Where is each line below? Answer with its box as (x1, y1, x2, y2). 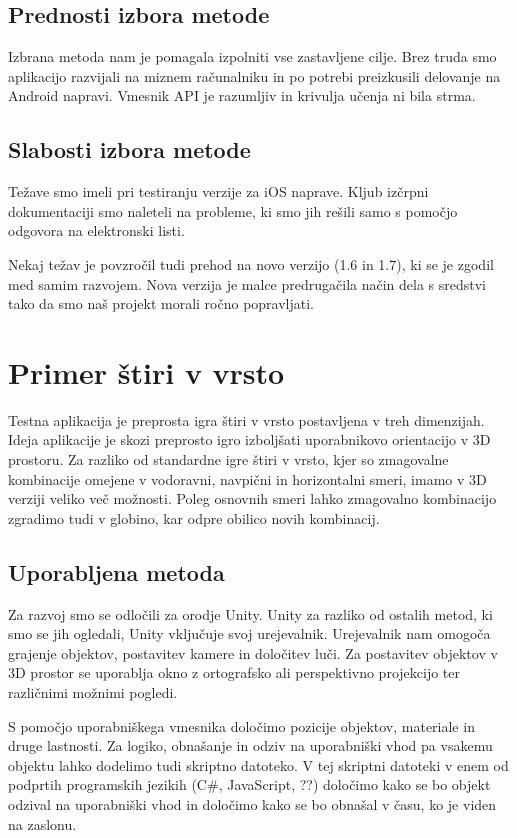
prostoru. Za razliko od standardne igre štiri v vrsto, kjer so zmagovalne (8, 449, 449, 470)
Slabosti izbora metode (8, 134, 251, 165)
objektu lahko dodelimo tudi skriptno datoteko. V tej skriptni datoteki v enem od (8, 754, 509, 775)
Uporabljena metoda (8, 556, 225, 587)
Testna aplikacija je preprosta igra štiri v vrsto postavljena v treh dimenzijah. (8, 409, 485, 430)
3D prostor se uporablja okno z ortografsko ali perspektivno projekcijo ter (8, 662, 460, 683)
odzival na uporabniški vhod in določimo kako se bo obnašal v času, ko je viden (8, 793, 497, 814)
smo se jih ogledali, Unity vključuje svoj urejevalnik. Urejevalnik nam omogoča (8, 623, 491, 644)
